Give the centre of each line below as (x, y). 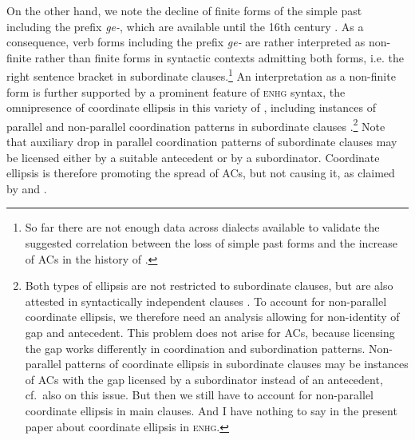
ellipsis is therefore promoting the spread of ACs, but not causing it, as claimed (201, 173)
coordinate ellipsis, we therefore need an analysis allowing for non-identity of (212, 317)
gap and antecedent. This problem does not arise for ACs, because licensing (210, 332)
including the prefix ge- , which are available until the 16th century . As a (185, 26)
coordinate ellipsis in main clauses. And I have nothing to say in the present (211, 410)
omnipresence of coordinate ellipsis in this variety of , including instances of (191, 107)
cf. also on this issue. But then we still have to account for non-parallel (200, 395)
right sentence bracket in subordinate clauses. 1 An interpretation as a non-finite (201, 75)
